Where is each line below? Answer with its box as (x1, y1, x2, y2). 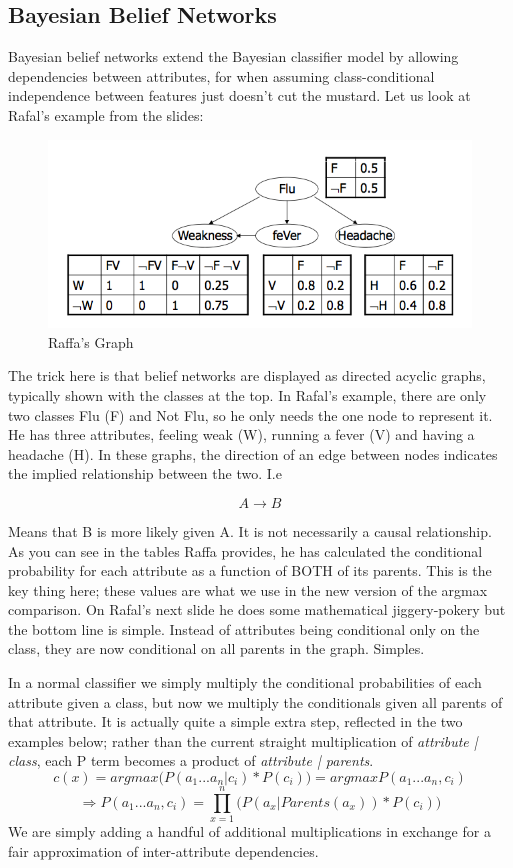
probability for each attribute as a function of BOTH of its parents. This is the (8, 560, 492, 581)
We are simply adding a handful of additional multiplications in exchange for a (8, 821, 491, 842)
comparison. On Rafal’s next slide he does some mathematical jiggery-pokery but (8, 599, 506, 620)
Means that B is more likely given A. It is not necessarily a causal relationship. (8, 520, 492, 541)
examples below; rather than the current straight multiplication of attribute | (8, 730, 478, 751)
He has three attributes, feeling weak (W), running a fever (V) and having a (8, 424, 475, 445)
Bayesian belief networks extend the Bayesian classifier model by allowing (8, 46, 459, 67)
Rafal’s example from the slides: (8, 104, 204, 125)
